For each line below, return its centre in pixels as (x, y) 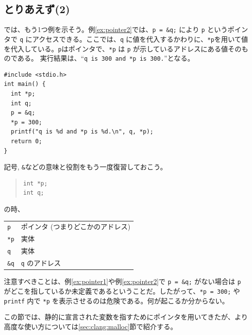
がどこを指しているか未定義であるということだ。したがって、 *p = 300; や (122, 291)
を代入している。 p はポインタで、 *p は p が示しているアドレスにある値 (116, 48)
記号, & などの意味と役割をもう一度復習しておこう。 (85, 167)
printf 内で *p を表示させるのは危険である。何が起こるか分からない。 (117, 300)
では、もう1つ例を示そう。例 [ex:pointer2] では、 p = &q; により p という (116, 29)
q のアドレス (41, 263)
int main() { (25, 84)
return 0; (26, 141)
